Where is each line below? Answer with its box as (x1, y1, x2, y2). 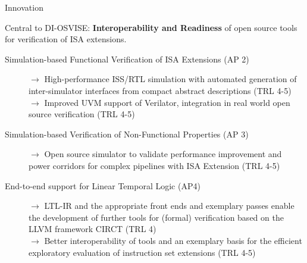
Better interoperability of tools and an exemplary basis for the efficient (44, 234, 302, 246)
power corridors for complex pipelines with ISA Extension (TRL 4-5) (29, 159, 280, 171)
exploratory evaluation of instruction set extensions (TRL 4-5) (29, 246, 256, 258)
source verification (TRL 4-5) (29, 108, 135, 120)
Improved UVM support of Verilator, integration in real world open (44, 96, 290, 108)
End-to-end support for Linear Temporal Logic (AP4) (5, 179, 201, 192)
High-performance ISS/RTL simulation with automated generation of (44, 73, 297, 85)
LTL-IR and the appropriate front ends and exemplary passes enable (44, 199, 295, 212)
